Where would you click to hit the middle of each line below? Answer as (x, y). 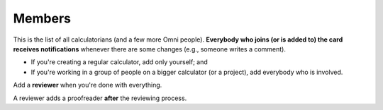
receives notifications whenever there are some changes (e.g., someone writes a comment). (150, 49)
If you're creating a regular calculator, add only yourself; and (120, 62)
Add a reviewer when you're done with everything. (88, 85)
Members (42, 18)
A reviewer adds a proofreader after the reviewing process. (100, 98)
